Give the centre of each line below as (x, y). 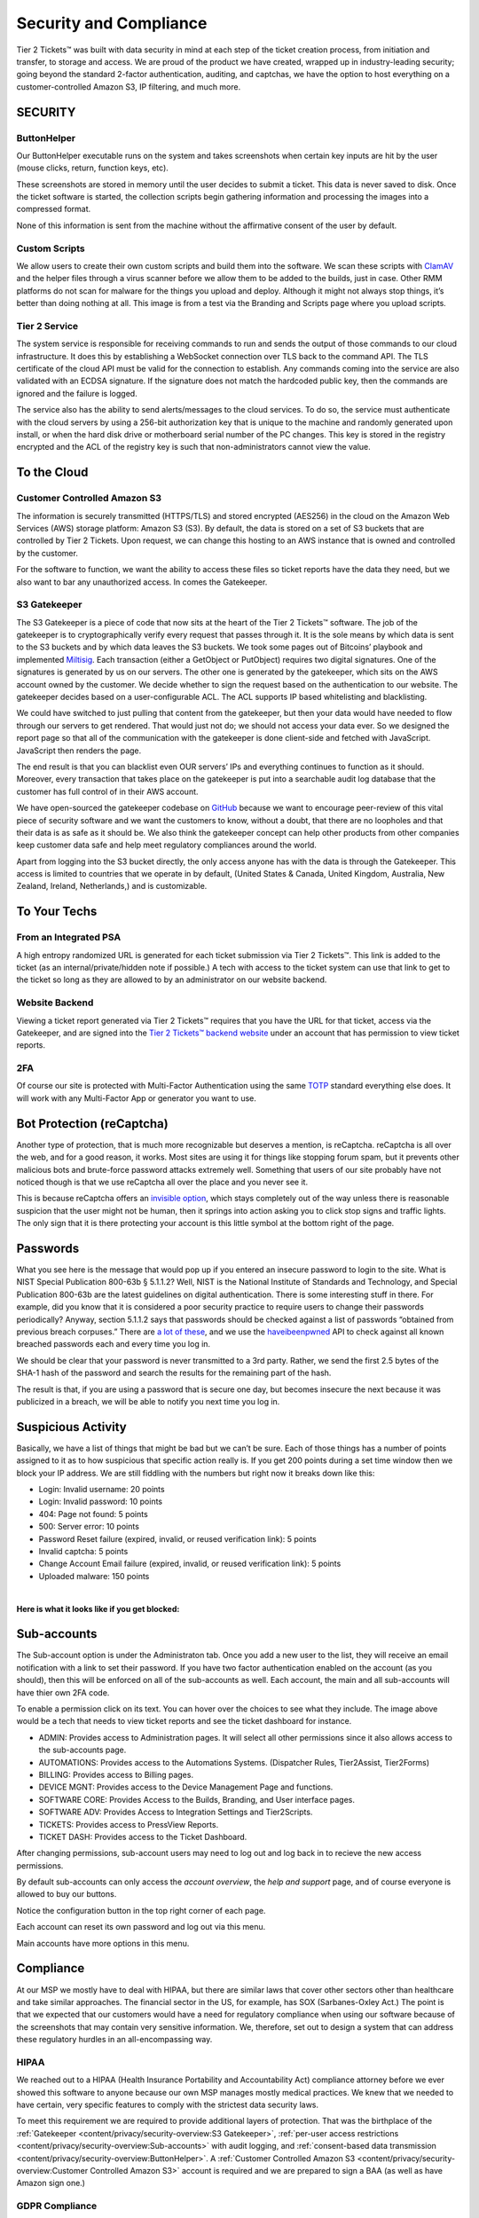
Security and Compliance (112, 23)
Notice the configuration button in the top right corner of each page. (141, 1910)
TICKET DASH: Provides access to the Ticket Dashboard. (143, 1837)
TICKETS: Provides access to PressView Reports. (129, 1824)
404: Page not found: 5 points (93, 1514)
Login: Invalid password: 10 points (101, 1502)
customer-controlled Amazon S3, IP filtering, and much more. (129, 87)
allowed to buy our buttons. (67, 1894)
